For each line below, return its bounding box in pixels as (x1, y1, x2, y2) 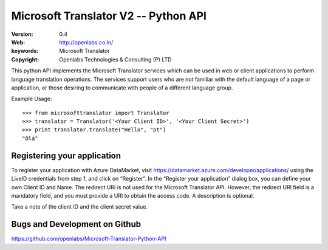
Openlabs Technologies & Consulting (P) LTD (59, 55, 172, 63)
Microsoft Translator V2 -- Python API (11, 9, 207, 23)
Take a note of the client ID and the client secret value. (11, 203, 148, 210)
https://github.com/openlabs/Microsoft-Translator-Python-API (11, 235, 166, 243)
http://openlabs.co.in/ (59, 38, 114, 46)
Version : (11, 30, 33, 38)
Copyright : (11, 55, 39, 63)
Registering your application (11, 150, 121, 161)
